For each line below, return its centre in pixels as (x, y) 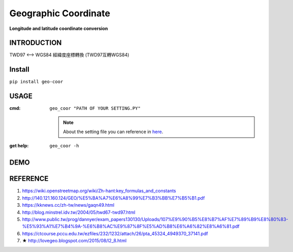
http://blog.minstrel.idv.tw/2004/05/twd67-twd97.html (79, 212)
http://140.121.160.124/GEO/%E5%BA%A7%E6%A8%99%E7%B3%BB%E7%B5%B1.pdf (113, 198)
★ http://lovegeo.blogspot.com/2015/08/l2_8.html (74, 241)
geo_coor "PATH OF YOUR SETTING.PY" (95, 108)
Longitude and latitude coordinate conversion (59, 28)
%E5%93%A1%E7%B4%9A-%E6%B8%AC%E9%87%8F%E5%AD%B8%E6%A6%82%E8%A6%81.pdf (131, 227)
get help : (19, 146)
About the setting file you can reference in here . (113, 132)
